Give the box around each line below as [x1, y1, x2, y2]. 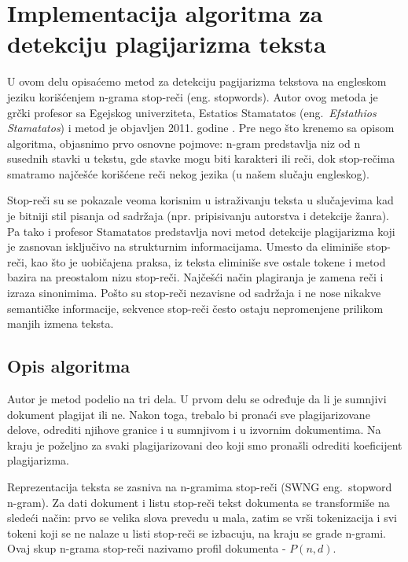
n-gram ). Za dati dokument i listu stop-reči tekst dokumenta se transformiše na [7, 494, 390, 510]
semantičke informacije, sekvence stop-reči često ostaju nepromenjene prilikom [7, 299, 384, 316]
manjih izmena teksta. [7, 315, 114, 332]
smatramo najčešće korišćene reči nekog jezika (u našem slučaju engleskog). [7, 165, 369, 182]
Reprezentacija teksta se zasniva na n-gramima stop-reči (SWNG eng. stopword [7, 478, 392, 494]
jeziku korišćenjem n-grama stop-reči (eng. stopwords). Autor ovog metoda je [7, 88, 378, 105]
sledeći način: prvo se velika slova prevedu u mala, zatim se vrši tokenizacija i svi [7, 509, 397, 526]
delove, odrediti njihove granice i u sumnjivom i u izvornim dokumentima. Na [7, 421, 381, 438]
